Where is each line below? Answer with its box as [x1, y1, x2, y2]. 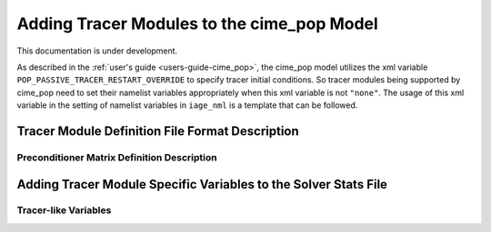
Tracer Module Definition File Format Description [16, 123, 299, 139]
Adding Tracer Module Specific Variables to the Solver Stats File [16, 177, 388, 192]
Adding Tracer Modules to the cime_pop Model [16, 14, 379, 34]
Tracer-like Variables [16, 204, 112, 217]
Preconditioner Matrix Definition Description [16, 150, 217, 163]
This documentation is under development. [16, 45, 178, 56]
